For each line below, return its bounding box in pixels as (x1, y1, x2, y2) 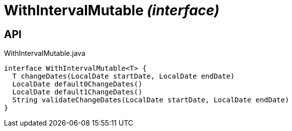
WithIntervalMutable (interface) (4, 2, 219, 19)
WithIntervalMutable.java (4, 49, 86, 58)
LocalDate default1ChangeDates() (12, 88, 143, 96)
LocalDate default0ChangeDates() (12, 80, 143, 88)
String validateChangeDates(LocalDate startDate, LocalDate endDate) (12, 96, 290, 104)
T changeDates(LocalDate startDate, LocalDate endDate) (12, 72, 235, 81)
